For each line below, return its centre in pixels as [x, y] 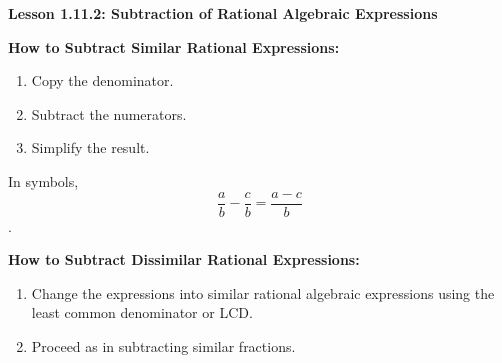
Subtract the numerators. [109, 113]
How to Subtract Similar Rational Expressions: [174, 46]
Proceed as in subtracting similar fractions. [163, 346]
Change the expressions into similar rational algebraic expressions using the [263, 292]
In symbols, [43, 180]
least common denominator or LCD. [142, 312]
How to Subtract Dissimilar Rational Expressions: [184, 259]
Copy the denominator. [102, 80]
